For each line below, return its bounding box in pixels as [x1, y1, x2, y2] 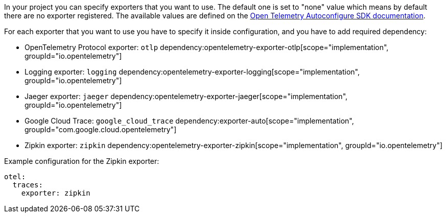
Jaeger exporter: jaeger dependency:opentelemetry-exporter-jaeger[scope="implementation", [25, 92, 348, 101]
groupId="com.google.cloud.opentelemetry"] [25, 125, 177, 134]
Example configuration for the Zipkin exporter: [4, 157, 159, 165]
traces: [12, 181, 43, 189]
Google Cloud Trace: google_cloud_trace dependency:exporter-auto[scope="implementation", [25, 116, 354, 125]
